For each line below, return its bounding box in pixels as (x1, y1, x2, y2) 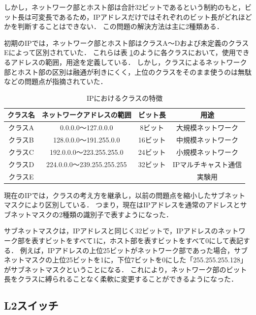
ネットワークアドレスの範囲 (41, 110, 131, 120)
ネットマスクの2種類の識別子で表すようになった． (10, 209, 173, 219)
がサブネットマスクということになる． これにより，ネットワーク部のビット (4, 264, 247, 274)
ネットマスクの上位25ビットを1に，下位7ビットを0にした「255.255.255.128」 (4, 255, 247, 265)
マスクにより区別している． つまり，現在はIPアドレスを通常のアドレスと (4, 200, 240, 210)
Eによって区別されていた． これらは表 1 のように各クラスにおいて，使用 (4, 47, 236, 57)
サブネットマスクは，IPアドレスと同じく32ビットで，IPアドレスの (4, 226, 218, 236)
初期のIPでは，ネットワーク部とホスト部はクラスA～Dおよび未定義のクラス (4, 37, 249, 48)
